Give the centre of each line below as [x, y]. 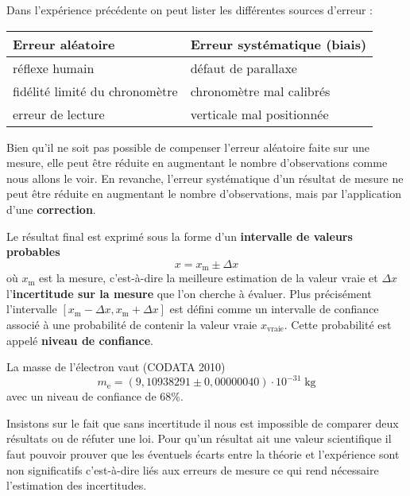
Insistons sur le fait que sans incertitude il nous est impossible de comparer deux [203, 422]
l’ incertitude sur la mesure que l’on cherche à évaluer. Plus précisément [189, 293]
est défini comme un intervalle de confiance [274, 309]
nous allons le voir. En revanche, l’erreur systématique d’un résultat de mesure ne [205, 178]
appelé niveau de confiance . [80, 340]
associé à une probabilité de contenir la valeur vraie [132, 324]
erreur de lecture [59, 114]
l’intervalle [32, 309]
